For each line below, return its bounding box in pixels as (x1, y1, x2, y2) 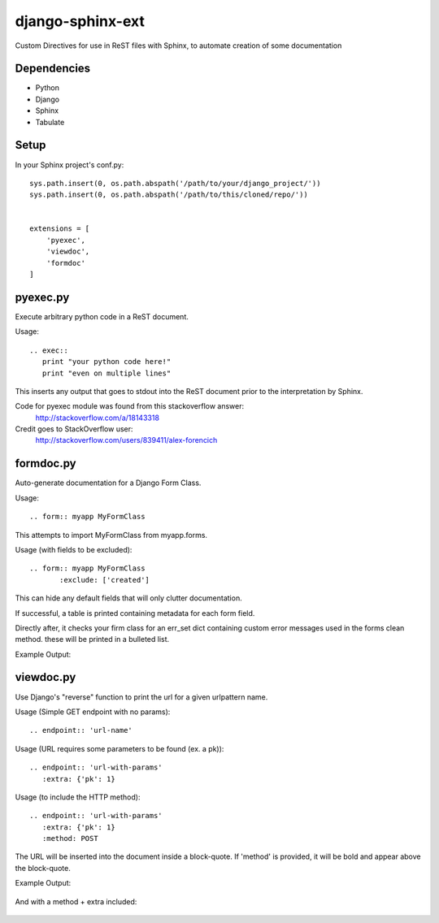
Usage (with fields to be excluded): (15, 544, 133, 554)
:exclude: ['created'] (59, 575, 150, 584)
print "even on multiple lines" (41, 368, 172, 378)
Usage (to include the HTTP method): (15, 792, 141, 802)
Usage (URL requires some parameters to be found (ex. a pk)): (15, 743, 224, 753)
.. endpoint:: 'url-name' (29, 726, 133, 735)
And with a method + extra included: (15, 896, 137, 906)
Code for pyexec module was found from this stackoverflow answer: (15, 401, 245, 411)
